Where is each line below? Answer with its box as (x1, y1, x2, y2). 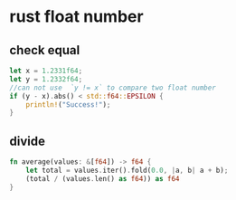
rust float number (9, 6, 144, 27)
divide (9, 133, 45, 148)
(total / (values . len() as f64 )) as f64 (25, 174, 180, 183)
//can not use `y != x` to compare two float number (9, 83, 217, 92)
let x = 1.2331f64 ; (9, 66, 83, 75)
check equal (9, 43, 80, 58)
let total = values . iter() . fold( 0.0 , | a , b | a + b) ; (25, 166, 229, 175)
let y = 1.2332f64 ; (9, 74, 83, 83)
